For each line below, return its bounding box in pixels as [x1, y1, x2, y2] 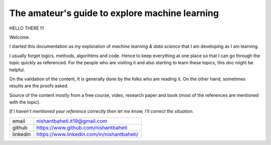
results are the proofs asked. [9, 83, 69, 89]
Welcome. [9, 34, 30, 40]
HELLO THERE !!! [9, 25, 45, 31]
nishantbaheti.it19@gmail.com [36, 117, 107, 124]
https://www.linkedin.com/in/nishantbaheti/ [36, 130, 139, 137]
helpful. [9, 67, 25, 73]
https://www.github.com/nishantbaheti [36, 124, 127, 131]
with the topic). [9, 99, 41, 105]
